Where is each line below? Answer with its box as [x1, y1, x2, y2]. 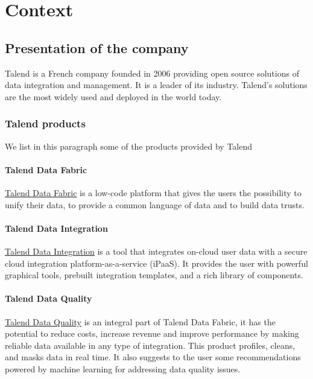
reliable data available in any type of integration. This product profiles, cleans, [5, 339, 296, 351]
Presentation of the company [5, 38, 189, 57]
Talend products [5, 116, 86, 131]
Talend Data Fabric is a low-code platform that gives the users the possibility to [5, 186, 302, 199]
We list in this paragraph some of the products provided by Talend [5, 139, 253, 152]
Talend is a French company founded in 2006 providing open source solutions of [5, 66, 299, 79]
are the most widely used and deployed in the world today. [5, 90, 222, 103]
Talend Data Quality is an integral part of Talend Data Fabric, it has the [5, 315, 276, 328]
